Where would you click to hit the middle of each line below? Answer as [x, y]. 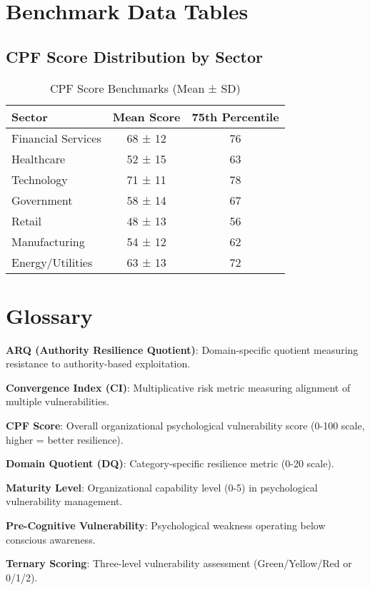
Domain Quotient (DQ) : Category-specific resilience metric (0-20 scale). [170, 463]
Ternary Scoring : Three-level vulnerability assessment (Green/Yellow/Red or [179, 563]
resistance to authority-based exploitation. [98, 363]
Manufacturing [48, 241]
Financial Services [56, 138]
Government [42, 200]
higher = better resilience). [65, 439]
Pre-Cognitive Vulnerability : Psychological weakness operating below [166, 525]
